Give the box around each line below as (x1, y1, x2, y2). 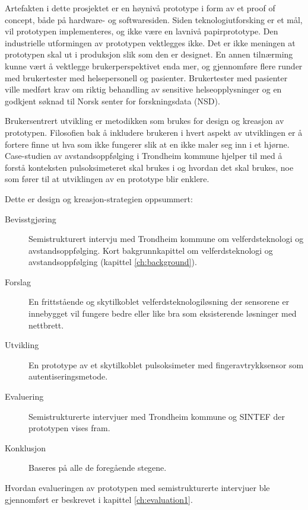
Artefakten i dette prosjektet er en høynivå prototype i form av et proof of (5, 2, 275, 14)
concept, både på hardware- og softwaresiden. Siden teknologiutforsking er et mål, (5, 13, 303, 26)
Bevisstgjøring (5, 212, 56, 225)
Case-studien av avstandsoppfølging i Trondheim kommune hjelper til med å (5, 149, 282, 162)
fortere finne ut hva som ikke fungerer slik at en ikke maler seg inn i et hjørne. (5, 138, 290, 150)
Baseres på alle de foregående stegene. (28, 461, 167, 474)
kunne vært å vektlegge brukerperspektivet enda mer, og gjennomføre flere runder (5, 59, 303, 72)
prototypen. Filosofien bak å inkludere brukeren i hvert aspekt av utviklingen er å (5, 126, 303, 138)
